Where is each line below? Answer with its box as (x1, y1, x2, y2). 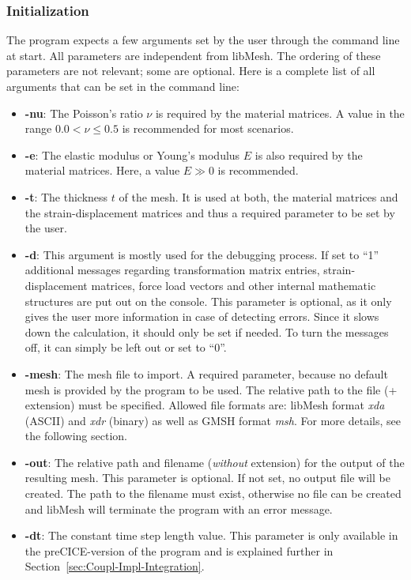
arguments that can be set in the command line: (6, 78, 239, 94)
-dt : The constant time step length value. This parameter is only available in (25, 527, 398, 544)
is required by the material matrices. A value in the (155, 104, 405, 121)
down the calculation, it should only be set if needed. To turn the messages (25, 323, 389, 340)
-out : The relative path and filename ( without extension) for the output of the (25, 454, 405, 470)
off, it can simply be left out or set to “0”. (25, 339, 227, 356)
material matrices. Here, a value (25, 162, 180, 179)
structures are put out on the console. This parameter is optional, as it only (25, 292, 392, 309)
